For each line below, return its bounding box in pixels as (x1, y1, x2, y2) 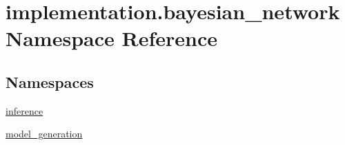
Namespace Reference (6, 24, 217, 52)
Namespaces (6, 71, 94, 92)
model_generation (6, 126, 83, 141)
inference (6, 103, 43, 118)
